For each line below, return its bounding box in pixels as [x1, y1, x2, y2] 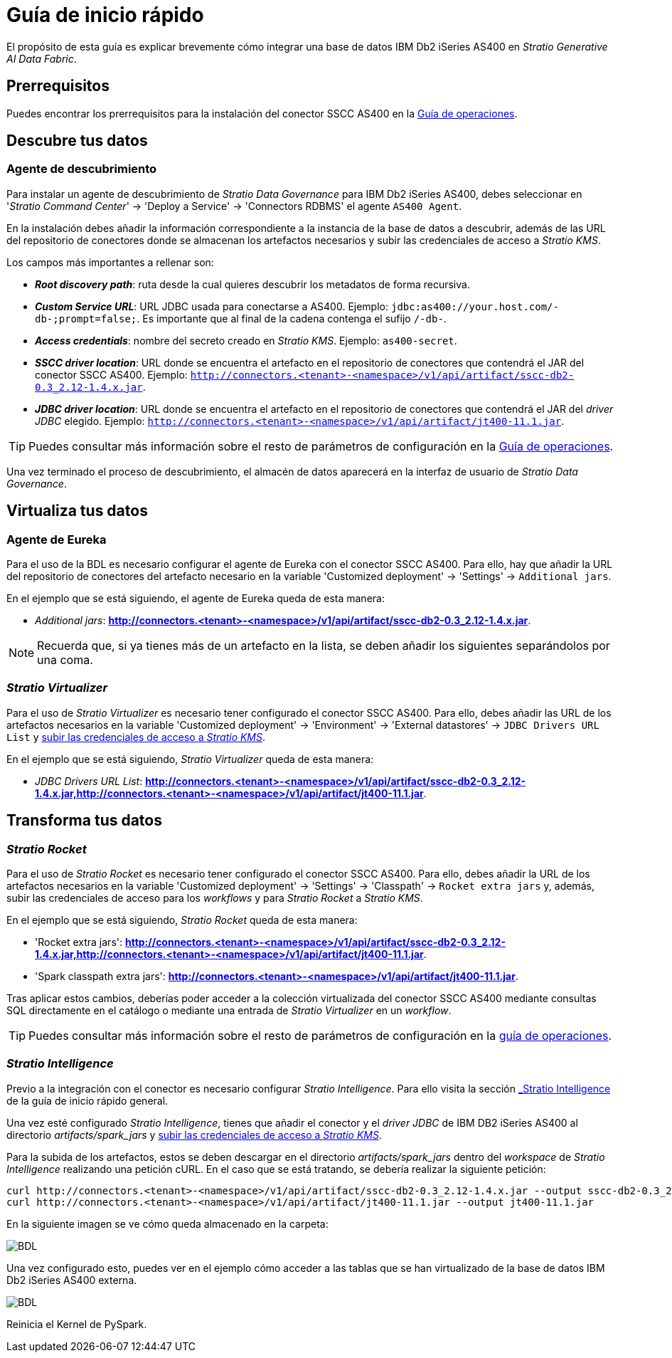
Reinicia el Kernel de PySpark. [6, 1317, 147, 1330]
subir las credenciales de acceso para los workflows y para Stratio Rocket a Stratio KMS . [6, 892, 423, 904]
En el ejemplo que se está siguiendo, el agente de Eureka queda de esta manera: [6, 592, 385, 605]
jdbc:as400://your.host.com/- [390, 300, 559, 312]
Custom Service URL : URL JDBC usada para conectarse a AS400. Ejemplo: [35, 300, 389, 312]
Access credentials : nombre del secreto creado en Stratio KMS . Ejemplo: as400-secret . [35, 334, 457, 347]
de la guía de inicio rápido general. [6, 1094, 169, 1107]
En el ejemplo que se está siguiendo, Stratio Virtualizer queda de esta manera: [6, 752, 374, 765]
